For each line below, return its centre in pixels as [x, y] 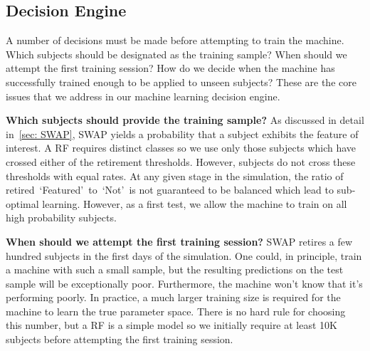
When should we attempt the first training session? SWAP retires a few [179, 241]
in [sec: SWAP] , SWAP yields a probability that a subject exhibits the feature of [182, 133]
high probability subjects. [61, 218]
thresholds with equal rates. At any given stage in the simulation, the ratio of [175, 175]
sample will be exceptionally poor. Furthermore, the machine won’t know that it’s [184, 283]
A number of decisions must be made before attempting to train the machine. [175, 40]
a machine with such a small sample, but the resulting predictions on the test [175, 269]
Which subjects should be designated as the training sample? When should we [176, 54]
